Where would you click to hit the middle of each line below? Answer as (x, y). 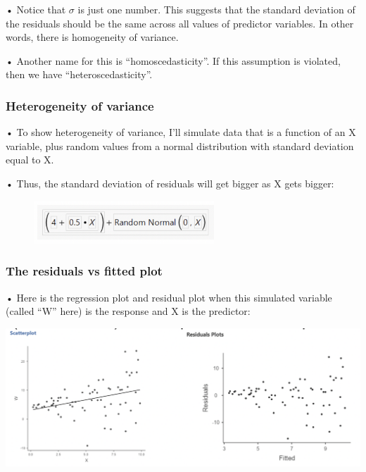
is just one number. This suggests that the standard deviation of (216, 9)
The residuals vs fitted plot (84, 271)
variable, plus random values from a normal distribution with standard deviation (180, 145)
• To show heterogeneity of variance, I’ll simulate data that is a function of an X (181, 132)
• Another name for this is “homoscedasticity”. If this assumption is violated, (173, 60)
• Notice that (36, 9)
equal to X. (30, 160)
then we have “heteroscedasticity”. (79, 74)
